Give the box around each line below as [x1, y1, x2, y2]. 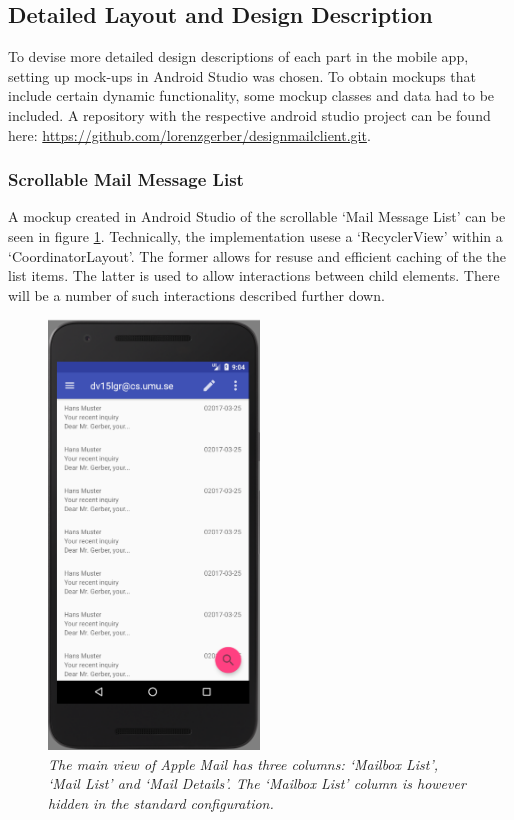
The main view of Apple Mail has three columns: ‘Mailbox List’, [48, 753, 439, 774]
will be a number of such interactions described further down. [8, 284, 385, 305]
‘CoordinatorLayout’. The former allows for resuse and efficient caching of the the [8, 245, 507, 266]
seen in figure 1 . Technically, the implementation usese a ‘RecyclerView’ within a [8, 225, 503, 246]
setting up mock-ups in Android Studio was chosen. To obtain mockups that [8, 65, 476, 86]
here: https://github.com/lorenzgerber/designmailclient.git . [8, 124, 371, 145]
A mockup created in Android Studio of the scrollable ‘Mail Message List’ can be [8, 206, 506, 227]
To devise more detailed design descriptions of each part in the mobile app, [8, 46, 469, 67]
